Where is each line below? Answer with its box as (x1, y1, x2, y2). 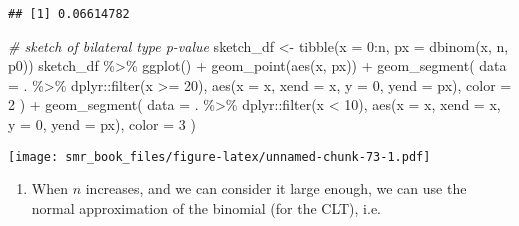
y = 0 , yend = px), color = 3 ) (8, 114, 196, 135)
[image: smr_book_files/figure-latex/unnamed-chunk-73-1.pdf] (8, 149, 431, 164)
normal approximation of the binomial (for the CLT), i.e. (31, 197, 381, 218)
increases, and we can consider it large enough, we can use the (85, 178, 467, 199)
